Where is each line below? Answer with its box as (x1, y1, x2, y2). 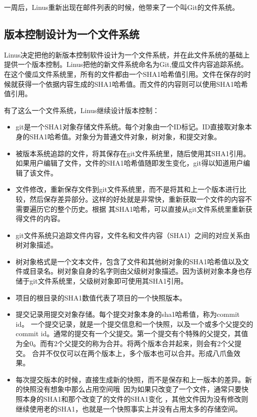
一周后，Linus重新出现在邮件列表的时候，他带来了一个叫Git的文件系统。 (4, 2, 239, 12)
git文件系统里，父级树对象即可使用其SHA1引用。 (29, 276, 188, 286)
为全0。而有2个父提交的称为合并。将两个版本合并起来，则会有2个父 (15, 338, 235, 349)
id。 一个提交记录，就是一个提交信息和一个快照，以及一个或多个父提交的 (15, 318, 254, 329)
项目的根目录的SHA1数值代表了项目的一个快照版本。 (15, 292, 187, 302)
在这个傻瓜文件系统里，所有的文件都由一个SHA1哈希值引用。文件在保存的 (4, 68, 244, 79)
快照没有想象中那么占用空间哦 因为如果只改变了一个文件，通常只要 (22, 384, 242, 394)
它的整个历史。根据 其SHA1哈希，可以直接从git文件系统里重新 (43, 203, 246, 214)
